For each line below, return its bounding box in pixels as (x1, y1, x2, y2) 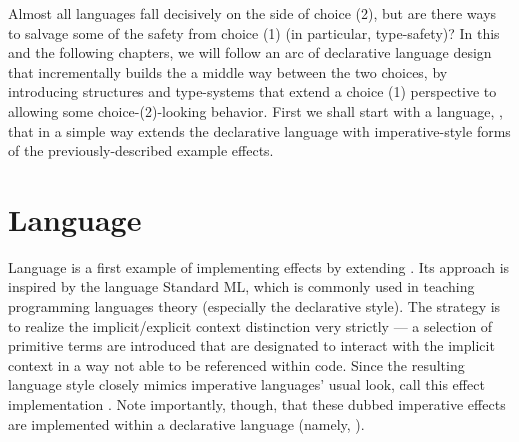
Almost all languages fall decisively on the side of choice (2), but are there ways (8, 3, 497, 23)
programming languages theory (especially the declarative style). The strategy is (8, 296, 501, 317)
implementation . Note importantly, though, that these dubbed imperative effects (8, 394, 506, 415)
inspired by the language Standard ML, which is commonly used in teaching (8, 276, 475, 297)
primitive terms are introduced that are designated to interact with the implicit (8, 335, 495, 356)
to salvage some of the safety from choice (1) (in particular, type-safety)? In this (8, 22, 500, 43)
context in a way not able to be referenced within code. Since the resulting (8, 354, 465, 375)
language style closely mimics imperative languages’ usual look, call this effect (8, 374, 485, 395)
